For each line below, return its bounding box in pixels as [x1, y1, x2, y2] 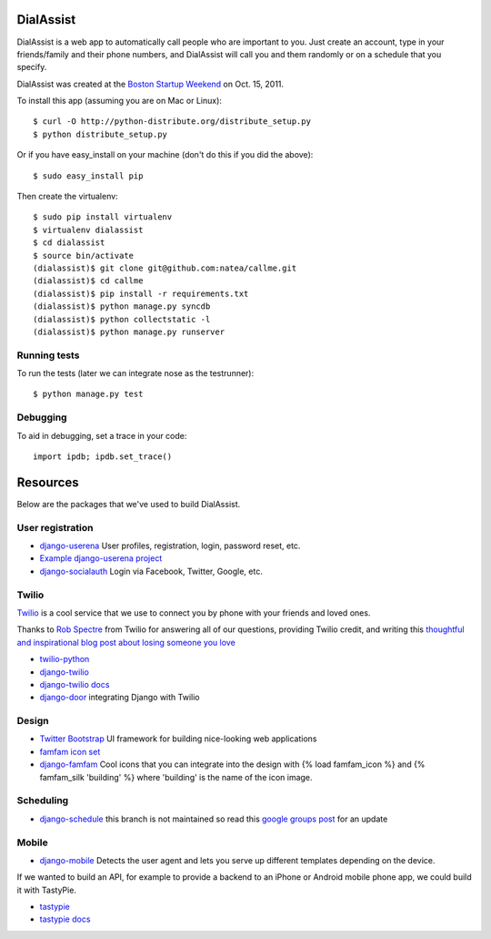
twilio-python [39, 654, 90, 665]
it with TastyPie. [16, 884, 77, 895]
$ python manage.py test [33, 389, 144, 400]
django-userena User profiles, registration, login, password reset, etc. [39, 540, 301, 551]
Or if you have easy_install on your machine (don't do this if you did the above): [16, 149, 314, 160]
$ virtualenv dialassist [33, 224, 144, 235]
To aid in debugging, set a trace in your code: [16, 430, 187, 441]
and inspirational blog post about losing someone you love [16, 637, 235, 648]
